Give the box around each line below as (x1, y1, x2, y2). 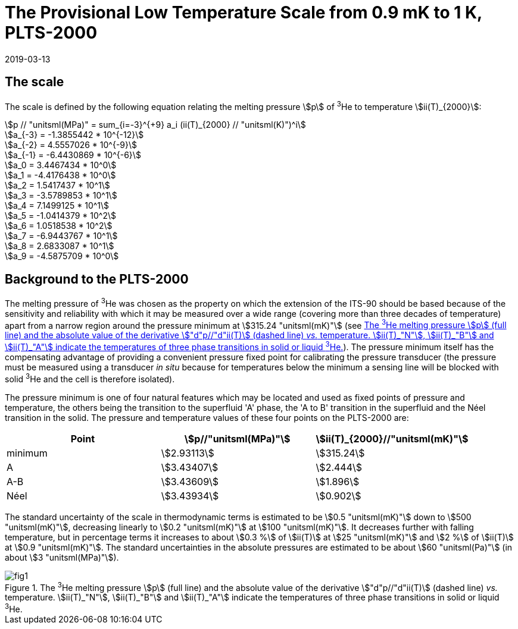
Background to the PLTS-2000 (5, 271, 189, 287)
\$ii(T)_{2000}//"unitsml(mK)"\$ (316, 432, 469, 445)
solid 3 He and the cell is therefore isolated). (5, 372, 175, 384)
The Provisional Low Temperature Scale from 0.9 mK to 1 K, (5, 2, 482, 23)
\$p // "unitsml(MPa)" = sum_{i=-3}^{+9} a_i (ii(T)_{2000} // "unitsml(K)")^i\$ (5, 119, 306, 130)
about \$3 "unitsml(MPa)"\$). (5, 552, 119, 562)
